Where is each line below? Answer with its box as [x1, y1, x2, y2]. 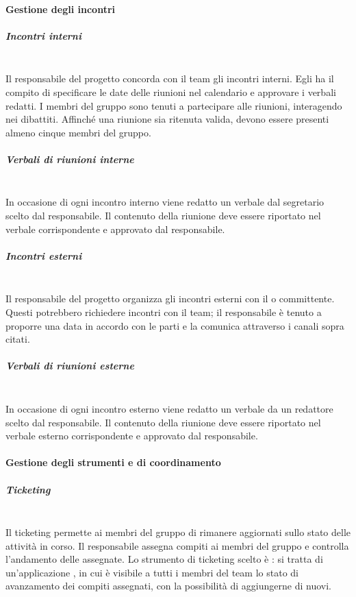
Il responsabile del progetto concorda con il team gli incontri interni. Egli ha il [5, 71, 334, 86]
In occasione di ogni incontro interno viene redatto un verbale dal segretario [5, 195, 325, 209]
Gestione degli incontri [5, 1, 115, 16]
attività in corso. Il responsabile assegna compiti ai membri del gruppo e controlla [5, 538, 349, 552]
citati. [5, 332, 30, 346]
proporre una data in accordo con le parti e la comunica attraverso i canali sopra [5, 318, 344, 332]
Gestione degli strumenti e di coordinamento [5, 455, 221, 470]
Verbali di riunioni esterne [5, 358, 134, 373]
